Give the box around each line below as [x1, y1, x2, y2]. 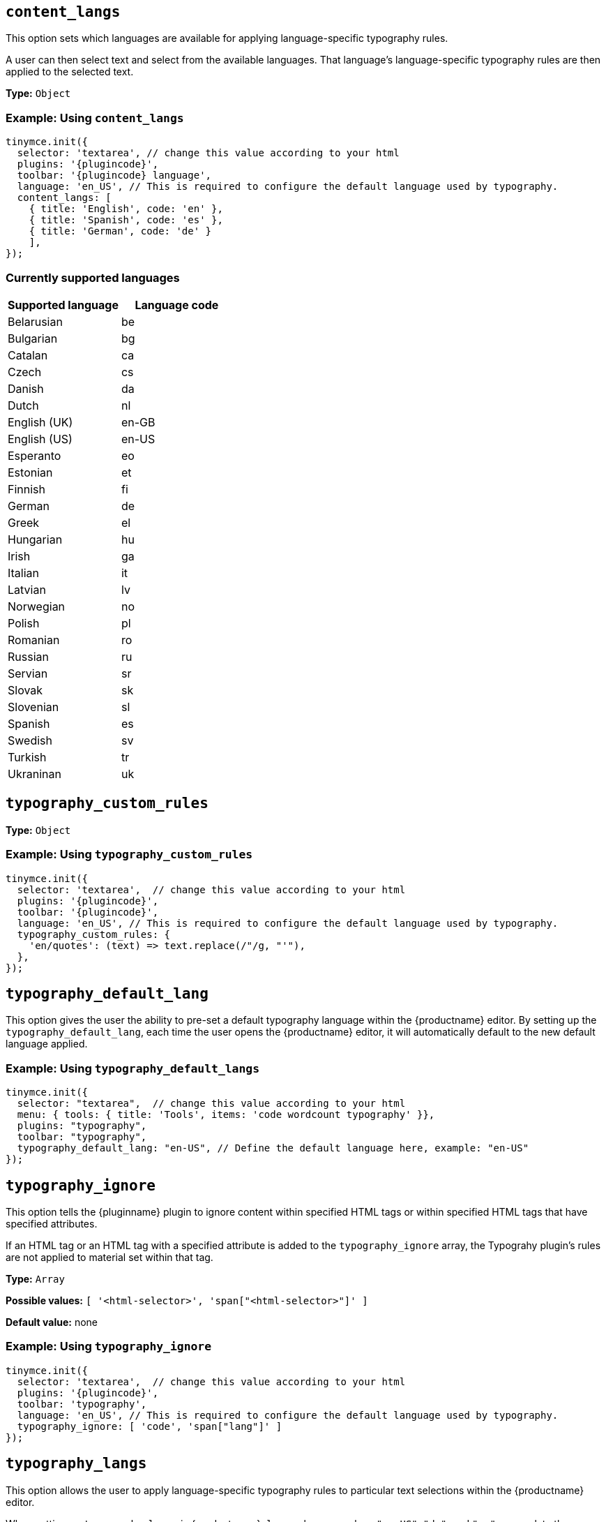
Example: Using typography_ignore [6, 1339, 212, 1354]
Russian [8, 649, 49, 664]
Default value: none [6, 1315, 98, 1328]
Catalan [8, 348, 48, 362]
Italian [8, 565, 40, 580]
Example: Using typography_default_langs [6, 1061, 260, 1075]
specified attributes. [6, 1217, 98, 1230]
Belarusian [8, 314, 63, 329]
